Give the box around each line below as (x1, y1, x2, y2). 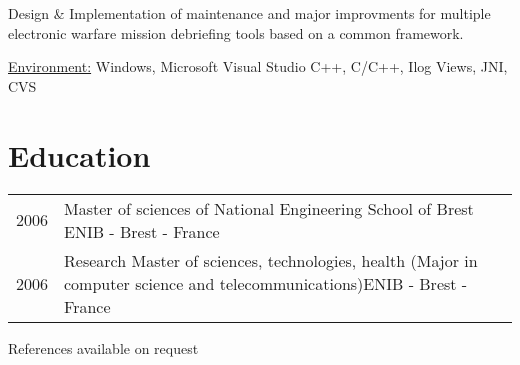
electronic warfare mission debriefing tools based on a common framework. (8, 22, 464, 43)
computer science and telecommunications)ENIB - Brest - (64, 271, 468, 295)
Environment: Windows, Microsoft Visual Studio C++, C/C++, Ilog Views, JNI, (8, 56, 508, 77)
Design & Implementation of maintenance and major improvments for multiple (8, 3, 491, 23)
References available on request (8, 337, 199, 358)
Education (8, 134, 151, 175)
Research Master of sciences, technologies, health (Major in (64, 248, 478, 272)
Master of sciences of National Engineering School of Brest (64, 196, 474, 220)
